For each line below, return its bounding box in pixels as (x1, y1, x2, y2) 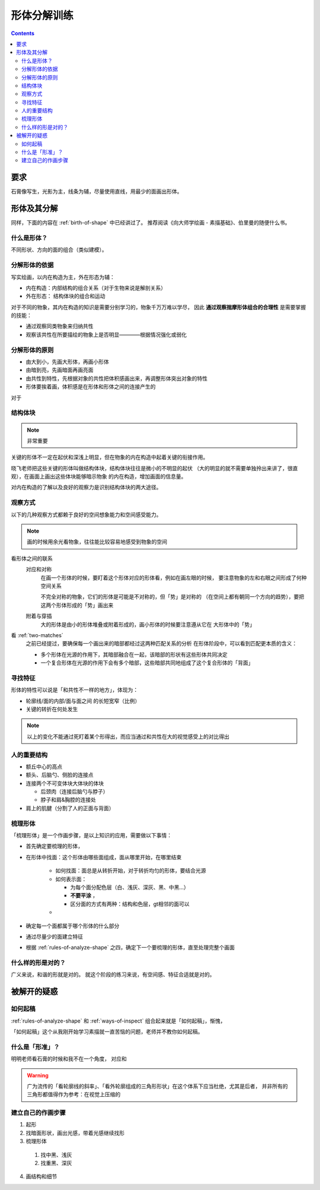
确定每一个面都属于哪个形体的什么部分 (25, 922, 120, 929)
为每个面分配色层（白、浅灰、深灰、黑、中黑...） (70, 884, 190, 891)
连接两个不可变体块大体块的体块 (25, 780, 104, 787)
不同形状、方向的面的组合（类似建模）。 (11, 246, 107, 254)
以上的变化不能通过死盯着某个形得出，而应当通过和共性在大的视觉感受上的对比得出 (27, 733, 229, 740)
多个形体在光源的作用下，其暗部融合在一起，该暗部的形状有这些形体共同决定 (40, 651, 228, 658)
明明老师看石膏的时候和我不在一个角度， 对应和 (11, 1055, 127, 1062)
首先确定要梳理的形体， (25, 843, 83, 850)
